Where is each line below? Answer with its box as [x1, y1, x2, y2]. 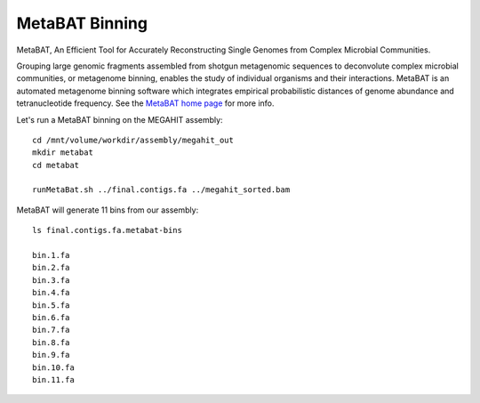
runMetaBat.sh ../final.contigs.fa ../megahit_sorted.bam [32, 185, 291, 195]
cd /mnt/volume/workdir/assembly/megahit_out [32, 134, 235, 145]
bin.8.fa [32, 337, 70, 347]
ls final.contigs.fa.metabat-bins [32, 225, 182, 236]
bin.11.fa [32, 375, 75, 384]
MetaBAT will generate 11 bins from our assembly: [16, 205, 199, 215]
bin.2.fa [32, 262, 70, 273]
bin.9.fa [32, 350, 70, 360]
